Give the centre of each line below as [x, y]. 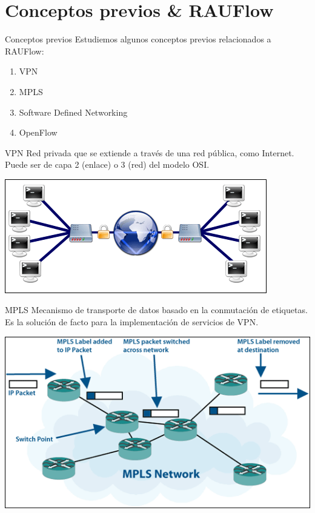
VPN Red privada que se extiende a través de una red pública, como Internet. [150, 152]
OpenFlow [38, 132]
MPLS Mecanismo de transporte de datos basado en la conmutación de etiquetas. [156, 310]
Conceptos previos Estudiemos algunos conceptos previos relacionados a [138, 39]
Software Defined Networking [73, 112]
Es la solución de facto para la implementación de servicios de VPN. [132, 322]
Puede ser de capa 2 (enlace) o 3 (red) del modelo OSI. [107, 164]
